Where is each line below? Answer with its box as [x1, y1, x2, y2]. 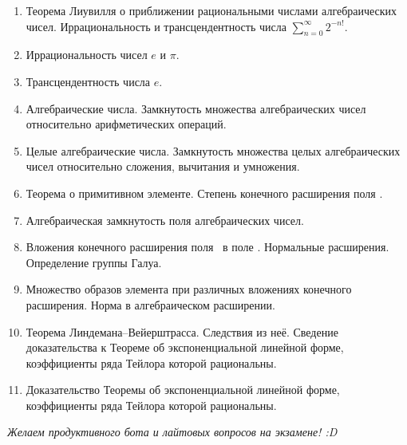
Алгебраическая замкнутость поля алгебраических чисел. [26, 211, 304, 228]
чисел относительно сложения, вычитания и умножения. [26, 158, 300, 175]
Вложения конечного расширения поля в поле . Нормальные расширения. [26, 238, 389, 255]
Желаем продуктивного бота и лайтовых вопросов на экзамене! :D [7, 423, 338, 440]
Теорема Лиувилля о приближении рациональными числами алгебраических [26, 2, 397, 18]
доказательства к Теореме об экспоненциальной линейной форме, [26, 339, 344, 356]
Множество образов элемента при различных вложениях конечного [26, 281, 352, 297]
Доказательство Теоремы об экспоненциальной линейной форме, [26, 381, 340, 398]
